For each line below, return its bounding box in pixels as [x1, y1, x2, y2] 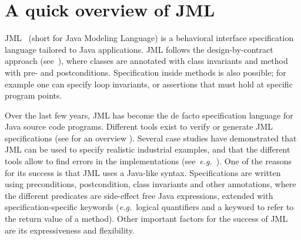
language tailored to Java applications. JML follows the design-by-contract [5, 43, 273, 55]
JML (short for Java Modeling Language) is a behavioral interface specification [5, 32, 294, 44]
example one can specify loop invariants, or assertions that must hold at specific [5, 77, 293, 90]
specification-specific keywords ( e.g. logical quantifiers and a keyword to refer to [5, 201, 294, 213]
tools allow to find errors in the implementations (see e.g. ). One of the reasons [5, 155, 292, 167]
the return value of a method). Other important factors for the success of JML [5, 212, 288, 225]
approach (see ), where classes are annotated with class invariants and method [5, 55, 288, 67]
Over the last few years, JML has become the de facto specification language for [5, 109, 293, 121]
